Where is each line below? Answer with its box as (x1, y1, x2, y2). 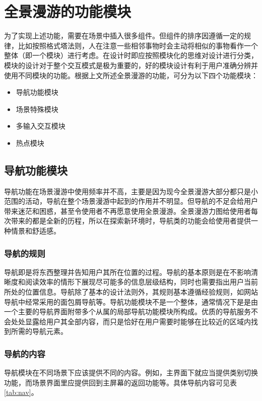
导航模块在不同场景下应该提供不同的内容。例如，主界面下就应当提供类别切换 (4, 367, 258, 378)
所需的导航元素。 (11, 326, 68, 336)
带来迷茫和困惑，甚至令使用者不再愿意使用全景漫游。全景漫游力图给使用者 (4, 205, 251, 216)
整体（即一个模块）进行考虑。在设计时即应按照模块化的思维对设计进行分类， (4, 50, 258, 61)
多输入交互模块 (16, 121, 65, 131)
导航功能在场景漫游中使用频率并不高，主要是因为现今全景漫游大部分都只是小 (4, 186, 258, 196)
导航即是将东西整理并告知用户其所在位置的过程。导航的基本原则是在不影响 (4, 266, 251, 277)
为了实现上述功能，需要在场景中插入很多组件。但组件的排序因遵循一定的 (4, 30, 244, 41)
